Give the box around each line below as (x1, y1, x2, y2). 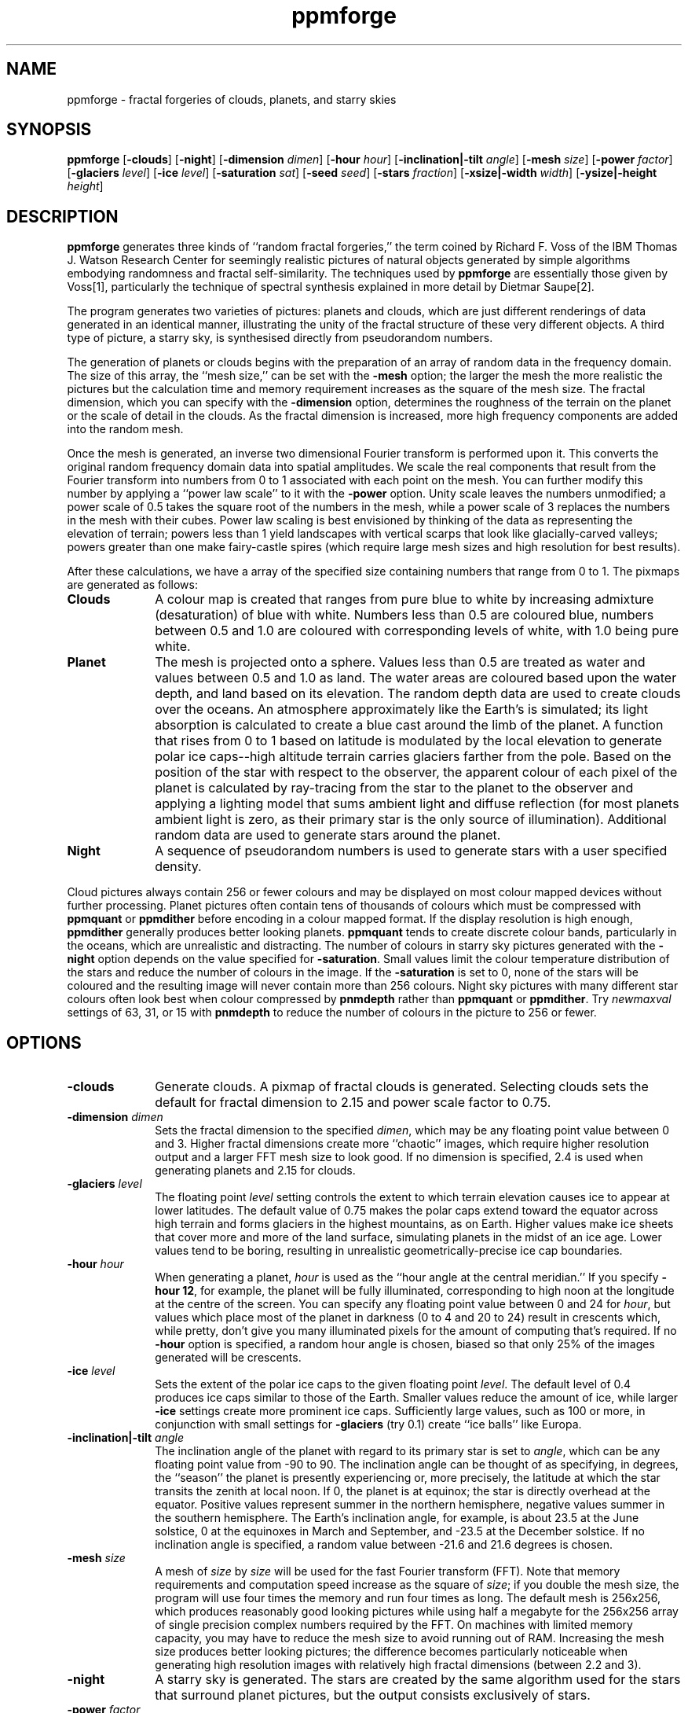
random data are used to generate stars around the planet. (155, 827, 501, 844)
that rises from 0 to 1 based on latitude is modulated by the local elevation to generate (155, 733, 662, 749)
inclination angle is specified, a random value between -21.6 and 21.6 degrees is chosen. (155, 1538, 613, 1552)
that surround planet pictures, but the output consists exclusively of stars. (155, 1687, 591, 1704)
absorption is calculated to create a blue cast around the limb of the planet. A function (155, 717, 664, 733)
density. (155, 858, 202, 875)
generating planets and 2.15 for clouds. (155, 1163, 356, 1178)
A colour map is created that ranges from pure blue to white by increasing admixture (155, 591, 654, 608)
